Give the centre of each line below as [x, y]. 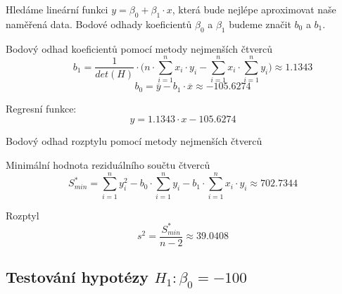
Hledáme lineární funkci [57, 9]
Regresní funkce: [41, 108]
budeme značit [260, 24]
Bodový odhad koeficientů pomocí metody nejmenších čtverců [139, 48]
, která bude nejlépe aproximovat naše [254, 9]
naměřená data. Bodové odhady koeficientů [99, 24]
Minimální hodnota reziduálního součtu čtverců [108, 164]
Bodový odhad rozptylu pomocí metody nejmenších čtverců [134, 141]
